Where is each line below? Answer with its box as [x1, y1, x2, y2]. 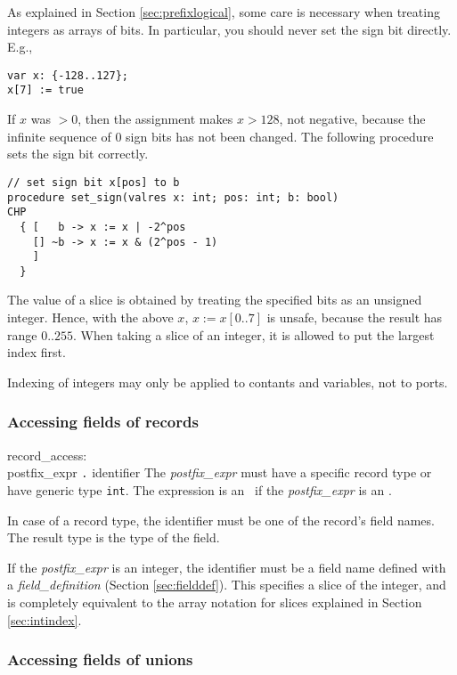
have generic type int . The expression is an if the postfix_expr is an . [7, 480, 392, 499]
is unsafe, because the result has [266, 308, 443, 327]
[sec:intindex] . [7, 610, 82, 629]
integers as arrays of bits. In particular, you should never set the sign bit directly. [7, 20, 452, 38]
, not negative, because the [279, 110, 426, 128]
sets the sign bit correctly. [7, 144, 149, 163]
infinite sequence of [7, 126, 111, 145]
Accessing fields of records [7, 411, 199, 433]
